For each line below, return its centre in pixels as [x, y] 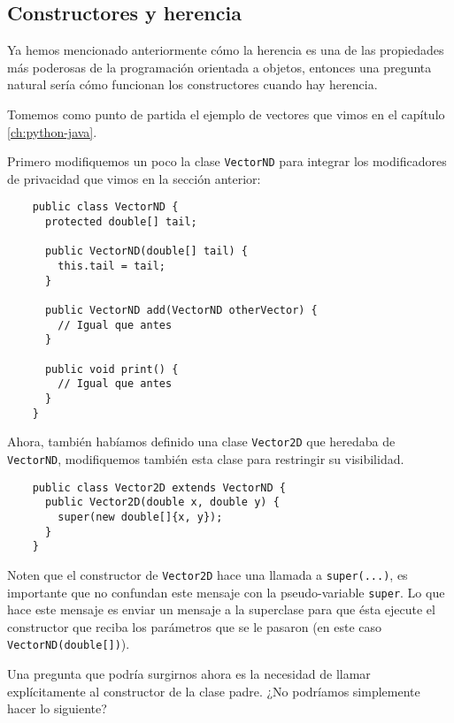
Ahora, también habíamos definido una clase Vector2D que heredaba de [201, 441]
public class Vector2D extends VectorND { [159, 487]
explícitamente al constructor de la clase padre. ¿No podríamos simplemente [214, 691]
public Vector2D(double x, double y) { [162, 502]
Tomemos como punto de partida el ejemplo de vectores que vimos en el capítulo [226, 114]
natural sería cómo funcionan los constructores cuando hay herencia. [192, 84]
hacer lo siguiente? [57, 708]
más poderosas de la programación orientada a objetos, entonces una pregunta [219, 67]
